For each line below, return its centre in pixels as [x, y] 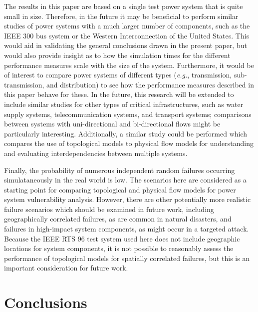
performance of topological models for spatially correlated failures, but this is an [127, 258]
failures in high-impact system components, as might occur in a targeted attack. [127, 229]
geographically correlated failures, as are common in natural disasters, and [118, 219]
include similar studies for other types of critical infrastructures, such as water [124, 104]
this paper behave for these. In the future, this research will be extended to [119, 94]
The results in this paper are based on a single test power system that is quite [124, 6]
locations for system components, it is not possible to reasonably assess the [119, 248]
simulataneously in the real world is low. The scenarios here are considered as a [126, 180]
